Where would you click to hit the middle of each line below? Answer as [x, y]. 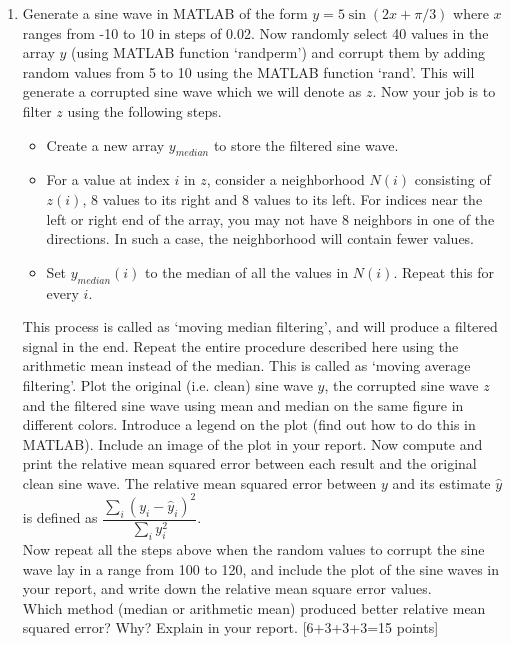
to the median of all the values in [247, 271]
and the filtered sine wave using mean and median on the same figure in [243, 404]
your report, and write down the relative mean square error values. [227, 588]
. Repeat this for [444, 271]
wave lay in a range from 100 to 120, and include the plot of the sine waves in [260, 568]
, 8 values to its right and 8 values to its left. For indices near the [282, 198]
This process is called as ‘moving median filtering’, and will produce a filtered [260, 326]
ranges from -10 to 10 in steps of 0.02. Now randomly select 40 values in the [255, 32]
